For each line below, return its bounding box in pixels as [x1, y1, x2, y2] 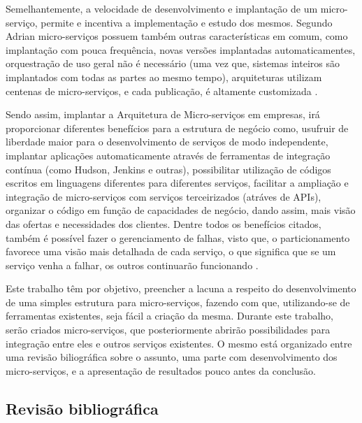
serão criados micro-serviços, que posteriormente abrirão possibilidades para [6, 322, 331, 337]
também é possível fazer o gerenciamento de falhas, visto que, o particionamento [6, 230, 350, 245]
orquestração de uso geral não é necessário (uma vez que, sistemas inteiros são [6, 56, 340, 71]
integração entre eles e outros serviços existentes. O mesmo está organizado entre [6, 336, 352, 350]
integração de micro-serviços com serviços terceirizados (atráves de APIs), [6, 189, 321, 203]
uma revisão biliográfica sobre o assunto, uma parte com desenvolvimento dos [6, 350, 338, 364]
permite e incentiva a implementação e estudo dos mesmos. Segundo [41, 15, 333, 29]
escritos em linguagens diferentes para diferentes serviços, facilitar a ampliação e [6, 175, 349, 190]
